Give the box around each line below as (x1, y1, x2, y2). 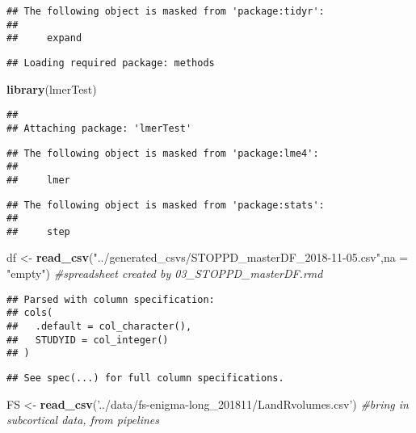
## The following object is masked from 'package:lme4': (6, 147, 319, 159)
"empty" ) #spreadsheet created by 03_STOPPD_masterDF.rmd (6, 265, 323, 282)
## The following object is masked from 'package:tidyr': (6, 6, 325, 17)
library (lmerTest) (6, 80, 97, 97)
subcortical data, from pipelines (6, 411, 159, 428)
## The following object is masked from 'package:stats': (6, 199, 325, 211)
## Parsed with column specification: (6, 293, 215, 305)
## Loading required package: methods (6, 57, 215, 69)
